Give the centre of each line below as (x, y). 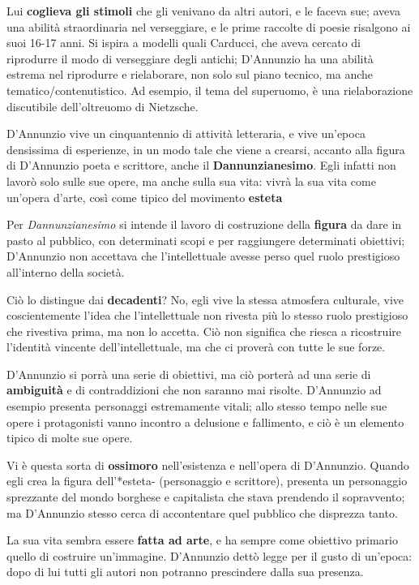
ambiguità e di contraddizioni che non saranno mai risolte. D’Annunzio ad (194, 390)
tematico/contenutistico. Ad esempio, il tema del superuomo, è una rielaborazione (210, 90)
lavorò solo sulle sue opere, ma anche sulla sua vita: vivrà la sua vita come (191, 181)
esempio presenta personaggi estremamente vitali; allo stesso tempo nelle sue (197, 406)
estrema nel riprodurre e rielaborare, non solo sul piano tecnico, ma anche (190, 74)
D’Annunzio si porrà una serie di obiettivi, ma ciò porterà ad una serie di (189, 374)
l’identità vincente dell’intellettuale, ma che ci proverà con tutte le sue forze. (196, 347)
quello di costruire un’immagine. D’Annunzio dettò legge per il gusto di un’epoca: (209, 555)
